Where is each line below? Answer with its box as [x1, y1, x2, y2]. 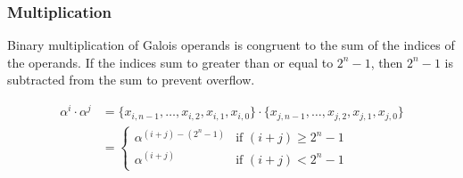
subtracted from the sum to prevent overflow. [7, 70, 255, 89]
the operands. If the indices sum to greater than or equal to [7, 53, 334, 71]
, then [370, 53, 403, 71]
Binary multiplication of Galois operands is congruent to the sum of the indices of [7, 36, 455, 54]
